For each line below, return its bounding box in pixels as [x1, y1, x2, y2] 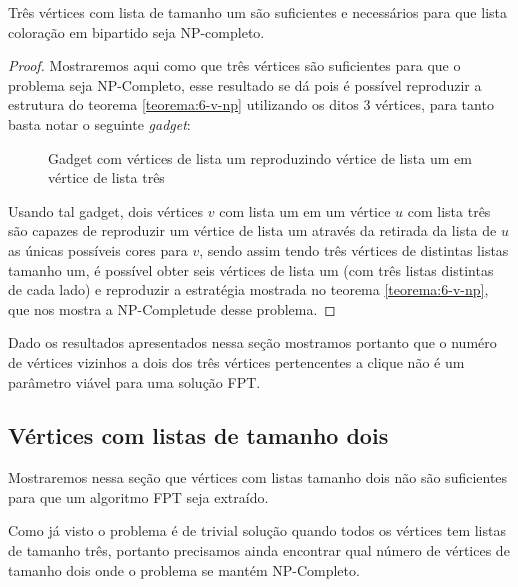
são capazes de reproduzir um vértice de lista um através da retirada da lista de [8, 220, 497, 241]
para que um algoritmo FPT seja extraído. [8, 486, 269, 507]
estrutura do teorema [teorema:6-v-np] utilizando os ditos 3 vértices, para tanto [8, 94, 494, 115]
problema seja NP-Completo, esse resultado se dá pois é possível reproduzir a [8, 74, 482, 95]
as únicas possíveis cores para [8, 239, 188, 260]
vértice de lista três [48, 167, 165, 188]
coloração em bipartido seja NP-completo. [8, 21, 265, 42]
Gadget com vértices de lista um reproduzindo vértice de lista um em [48, 147, 472, 168]
